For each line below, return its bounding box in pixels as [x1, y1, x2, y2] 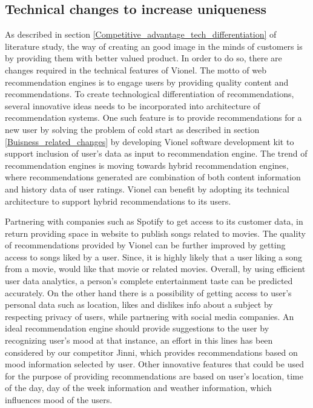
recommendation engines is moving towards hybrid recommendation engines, [5, 158, 289, 171]
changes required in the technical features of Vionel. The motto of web [5, 63, 266, 76]
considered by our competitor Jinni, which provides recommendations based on [5, 345, 298, 358]
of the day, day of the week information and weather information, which [5, 381, 272, 394]
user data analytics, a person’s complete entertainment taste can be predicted [5, 274, 293, 287]
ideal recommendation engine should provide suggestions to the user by [5, 322, 269, 335]
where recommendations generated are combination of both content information [5, 171, 301, 183]
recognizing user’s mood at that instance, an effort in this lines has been [5, 334, 273, 347]
